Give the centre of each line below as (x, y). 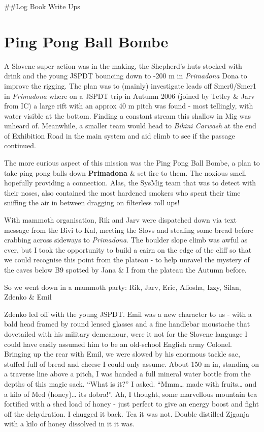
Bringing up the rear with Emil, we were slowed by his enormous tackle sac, (122, 354)
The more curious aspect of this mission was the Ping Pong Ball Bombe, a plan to (132, 163)
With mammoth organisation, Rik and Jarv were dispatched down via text (121, 220)
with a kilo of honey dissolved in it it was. (69, 424)
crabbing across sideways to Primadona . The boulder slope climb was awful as (126, 240)
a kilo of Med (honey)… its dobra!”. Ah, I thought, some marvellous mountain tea (131, 394)
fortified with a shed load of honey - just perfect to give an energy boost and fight (132, 404)
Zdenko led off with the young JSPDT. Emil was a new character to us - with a (128, 314)
